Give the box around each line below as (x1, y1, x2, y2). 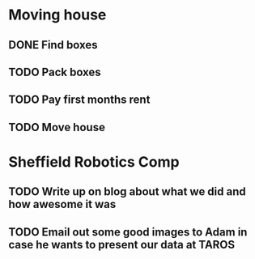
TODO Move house (8, 120, 105, 134)
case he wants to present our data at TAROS (8, 237, 236, 252)
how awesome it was (8, 197, 117, 211)
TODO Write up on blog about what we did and (8, 185, 247, 199)
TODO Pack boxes (8, 65, 101, 79)
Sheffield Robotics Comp (8, 152, 180, 171)
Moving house (8, 6, 107, 24)
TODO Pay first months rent (8, 93, 151, 107)
